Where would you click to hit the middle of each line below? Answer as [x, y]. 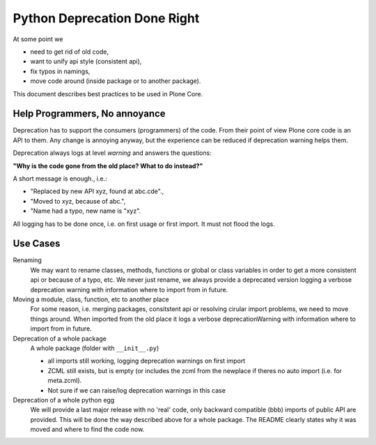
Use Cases [37, 244]
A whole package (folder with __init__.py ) [95, 348]
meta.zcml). [65, 381]
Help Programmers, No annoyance [89, 114]
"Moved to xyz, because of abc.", [78, 201]
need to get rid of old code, [70, 52]
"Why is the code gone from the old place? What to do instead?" [108, 166]
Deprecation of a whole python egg [64, 400]
